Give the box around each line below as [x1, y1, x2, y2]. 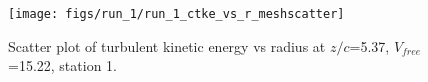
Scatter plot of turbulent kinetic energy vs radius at [8, 35, 326, 56]
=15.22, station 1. [8, 55, 117, 76]
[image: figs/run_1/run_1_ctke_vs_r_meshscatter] [8, 7, 345, 21]
